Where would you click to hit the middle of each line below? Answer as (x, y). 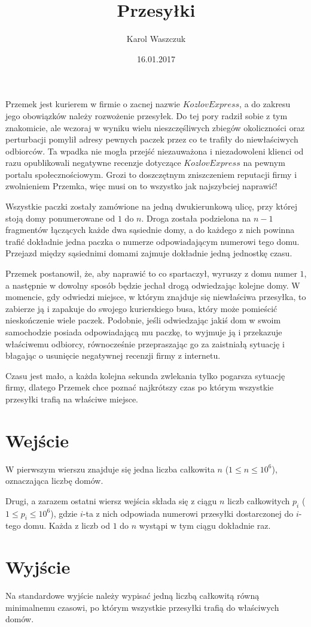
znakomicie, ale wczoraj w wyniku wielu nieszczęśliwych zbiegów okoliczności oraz (155, 127)
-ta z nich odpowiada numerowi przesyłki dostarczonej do (188, 513)
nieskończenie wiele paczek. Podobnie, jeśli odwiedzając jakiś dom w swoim (143, 320)
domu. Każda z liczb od (67, 525)
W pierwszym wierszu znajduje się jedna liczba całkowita (110, 469)
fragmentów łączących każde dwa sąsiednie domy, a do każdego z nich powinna (150, 230)
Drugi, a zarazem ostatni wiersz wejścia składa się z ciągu (111, 500)
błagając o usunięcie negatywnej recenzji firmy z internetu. (113, 355)
